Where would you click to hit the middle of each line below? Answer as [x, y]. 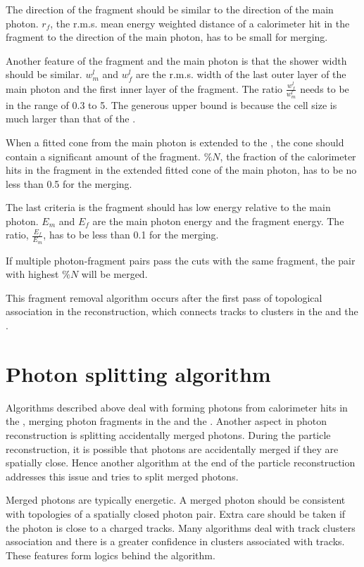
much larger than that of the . [71, 119]
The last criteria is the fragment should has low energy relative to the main [168, 207]
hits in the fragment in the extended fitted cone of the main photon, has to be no [181, 170]
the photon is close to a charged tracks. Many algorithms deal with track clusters [181, 527]
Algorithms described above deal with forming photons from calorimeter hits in [177, 407]
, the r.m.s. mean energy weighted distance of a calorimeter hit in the [200, 23]
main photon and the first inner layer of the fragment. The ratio [144, 88]
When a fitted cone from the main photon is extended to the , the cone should [175, 142]
